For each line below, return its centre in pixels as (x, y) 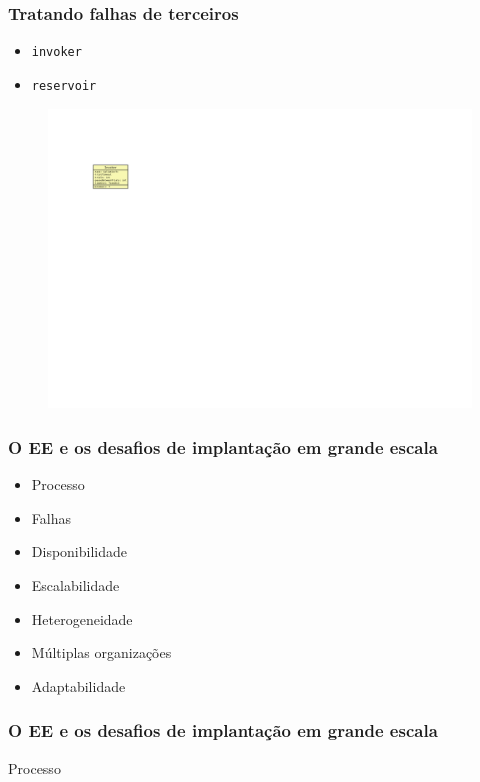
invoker (56, 52)
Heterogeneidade (82, 618)
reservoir (64, 85)
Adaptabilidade (78, 685)
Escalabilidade (75, 584)
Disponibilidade (79, 551)
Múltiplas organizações (101, 652)
